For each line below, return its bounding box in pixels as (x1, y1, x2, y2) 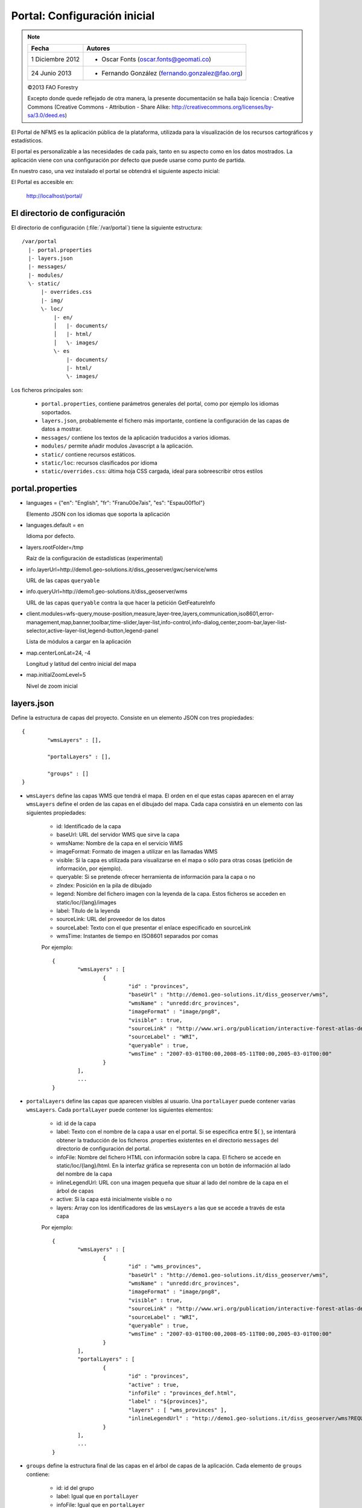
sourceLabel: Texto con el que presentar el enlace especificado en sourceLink (56, 923, 252, 931)
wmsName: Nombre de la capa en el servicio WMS (56, 839, 183, 847)
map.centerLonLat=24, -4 (26, 649, 91, 656)
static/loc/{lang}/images (56, 899, 117, 906)
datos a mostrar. (41, 425, 82, 432)
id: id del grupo (56, 1484, 94, 1491)
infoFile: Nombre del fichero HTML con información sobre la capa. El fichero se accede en (56, 1153, 281, 1161)
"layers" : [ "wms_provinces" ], (128, 1406, 227, 1413)
